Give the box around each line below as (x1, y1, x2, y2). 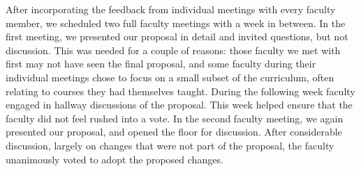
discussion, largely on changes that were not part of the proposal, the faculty (6, 138, 334, 152)
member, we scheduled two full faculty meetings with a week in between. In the (6, 15, 346, 30)
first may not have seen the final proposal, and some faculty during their (6, 56, 316, 71)
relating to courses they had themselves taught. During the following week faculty (6, 83, 355, 98)
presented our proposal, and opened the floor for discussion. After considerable (6, 124, 342, 139)
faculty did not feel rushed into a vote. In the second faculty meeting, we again (6, 111, 344, 125)
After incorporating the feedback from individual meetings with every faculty (6, 2, 336, 16)
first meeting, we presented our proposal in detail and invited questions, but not (6, 29, 348, 44)
